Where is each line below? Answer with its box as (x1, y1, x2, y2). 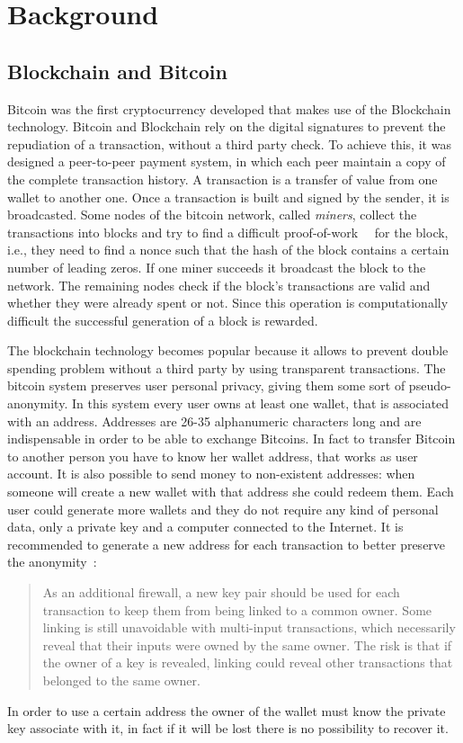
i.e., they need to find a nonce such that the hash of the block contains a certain (7, 240, 450, 259)
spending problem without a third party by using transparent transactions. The (7, 358, 446, 377)
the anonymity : (7, 552, 97, 571)
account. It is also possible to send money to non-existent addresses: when (7, 464, 415, 483)
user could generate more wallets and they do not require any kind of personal (7, 499, 439, 518)
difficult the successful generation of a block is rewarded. (7, 310, 318, 329)
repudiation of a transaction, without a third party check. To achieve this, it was (7, 134, 451, 153)
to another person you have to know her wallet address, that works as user (7, 446, 418, 465)
